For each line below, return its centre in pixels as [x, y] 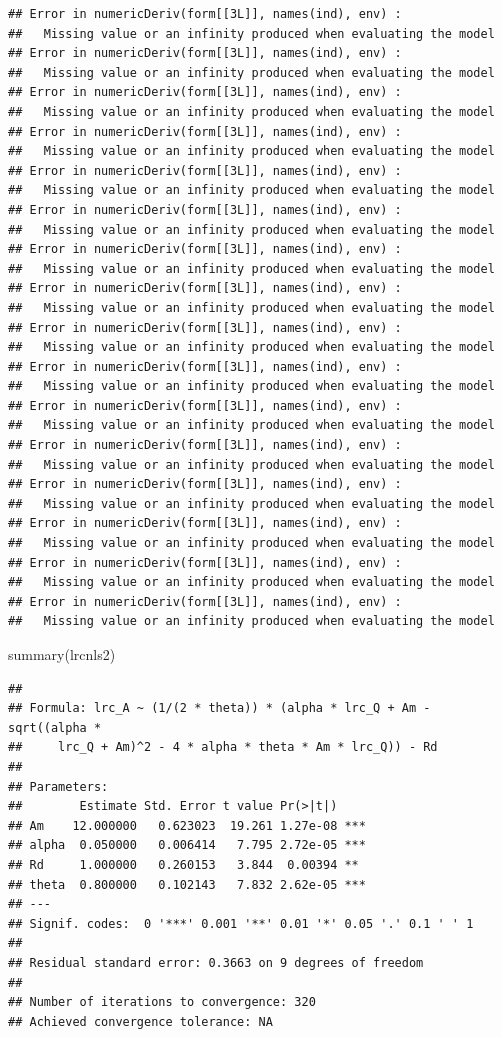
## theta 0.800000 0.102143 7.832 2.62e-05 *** [187, 884]
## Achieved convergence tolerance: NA [140, 1021]
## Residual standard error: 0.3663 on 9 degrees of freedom [216, 962]
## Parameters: [58, 786]
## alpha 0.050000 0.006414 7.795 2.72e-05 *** [187, 845]
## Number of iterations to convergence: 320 [162, 1002]
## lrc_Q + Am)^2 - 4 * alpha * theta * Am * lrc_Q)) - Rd [223, 747]
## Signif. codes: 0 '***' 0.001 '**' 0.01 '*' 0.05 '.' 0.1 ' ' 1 [241, 923]
